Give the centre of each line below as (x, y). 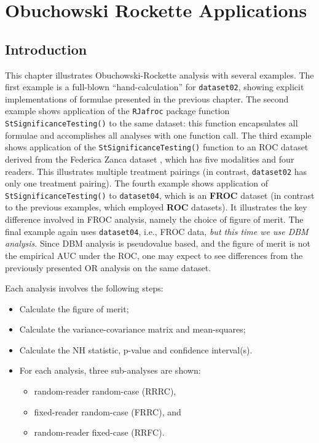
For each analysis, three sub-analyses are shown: (110, 370)
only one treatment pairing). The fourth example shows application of (137, 183)
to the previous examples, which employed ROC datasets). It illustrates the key (156, 207)
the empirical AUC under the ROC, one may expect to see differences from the (154, 255)
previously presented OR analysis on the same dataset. (108, 267)
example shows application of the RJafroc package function (117, 111)
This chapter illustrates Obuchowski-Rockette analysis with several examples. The (159, 75)
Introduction (46, 49)
